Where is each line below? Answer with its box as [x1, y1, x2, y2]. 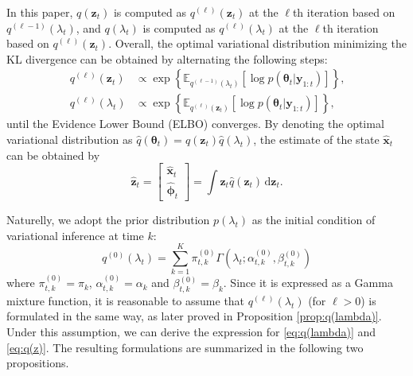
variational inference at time [6, 227, 144, 243]
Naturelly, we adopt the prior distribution [6, 211, 210, 227]
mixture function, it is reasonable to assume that [6, 292, 245, 308]
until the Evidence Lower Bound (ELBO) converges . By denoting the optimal [6, 115, 384, 132]
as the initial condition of [251, 211, 376, 227]
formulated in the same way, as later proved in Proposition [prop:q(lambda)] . [6, 308, 382, 324]
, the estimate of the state [253, 131, 380, 148]
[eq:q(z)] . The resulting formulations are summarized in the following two [6, 339, 364, 355]
